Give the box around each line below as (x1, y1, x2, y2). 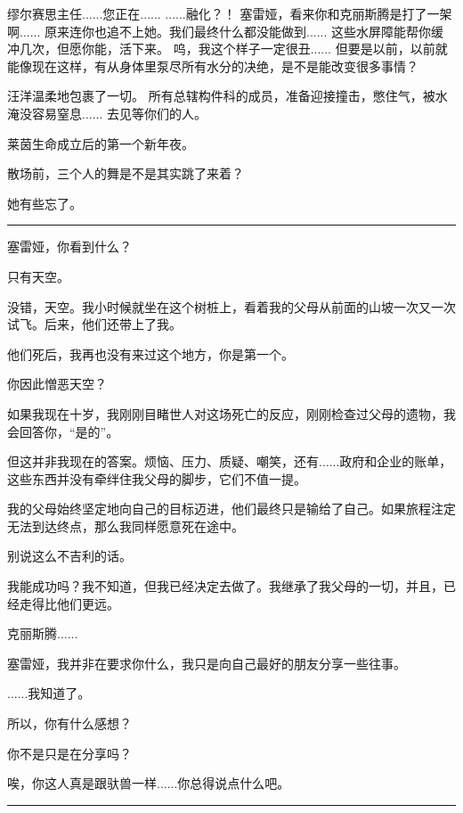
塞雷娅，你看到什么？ (7, 237, 132, 256)
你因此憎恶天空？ (7, 374, 107, 393)
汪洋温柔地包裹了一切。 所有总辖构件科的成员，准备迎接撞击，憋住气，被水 (7, 86, 448, 105)
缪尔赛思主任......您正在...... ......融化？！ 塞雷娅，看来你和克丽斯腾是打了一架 (7, 4, 452, 22)
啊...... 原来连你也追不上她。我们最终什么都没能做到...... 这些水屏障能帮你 (7, 21, 432, 40)
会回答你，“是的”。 (7, 422, 119, 440)
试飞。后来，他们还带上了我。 (7, 315, 182, 333)
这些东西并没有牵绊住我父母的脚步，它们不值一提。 (7, 469, 306, 488)
